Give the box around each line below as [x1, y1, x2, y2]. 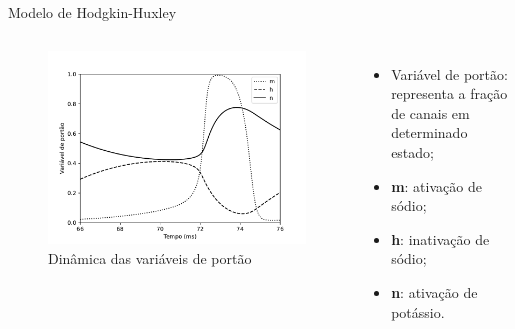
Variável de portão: [391, 63, 508, 84]
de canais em [391, 102, 470, 123]
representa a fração [391, 83, 508, 104]
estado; [391, 141, 434, 162]
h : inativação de [391, 228, 490, 249]
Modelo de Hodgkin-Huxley [8, 2, 177, 22]
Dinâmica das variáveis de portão [48, 247, 252, 268]
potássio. [391, 301, 445, 322]
